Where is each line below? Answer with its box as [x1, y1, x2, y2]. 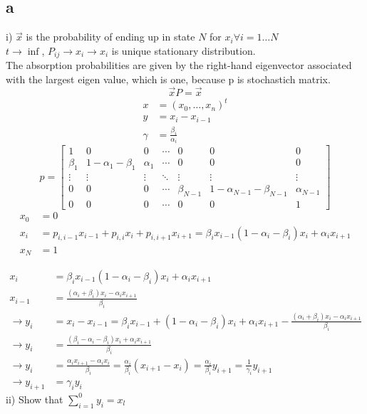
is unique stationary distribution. [111, 43, 256, 58]
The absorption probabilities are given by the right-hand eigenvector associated [6, 58, 352, 73]
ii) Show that [6, 391, 63, 406]
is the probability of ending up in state [26, 29, 195, 44]
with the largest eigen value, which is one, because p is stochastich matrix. [6, 71, 331, 86]
